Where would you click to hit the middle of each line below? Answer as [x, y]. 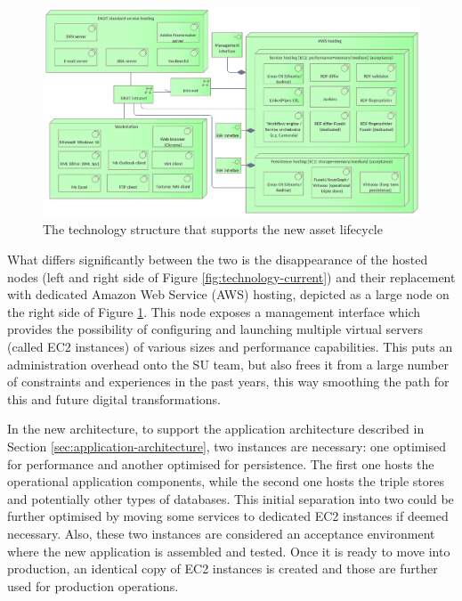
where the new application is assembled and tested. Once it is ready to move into [229, 551]
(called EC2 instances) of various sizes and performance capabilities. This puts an [230, 346]
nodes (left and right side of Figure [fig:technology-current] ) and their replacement [231, 276]
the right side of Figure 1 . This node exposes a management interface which [214, 311]
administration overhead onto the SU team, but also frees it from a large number [228, 364]
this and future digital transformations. [114, 398]
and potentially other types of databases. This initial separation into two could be [231, 498]
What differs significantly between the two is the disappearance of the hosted [218, 260]
